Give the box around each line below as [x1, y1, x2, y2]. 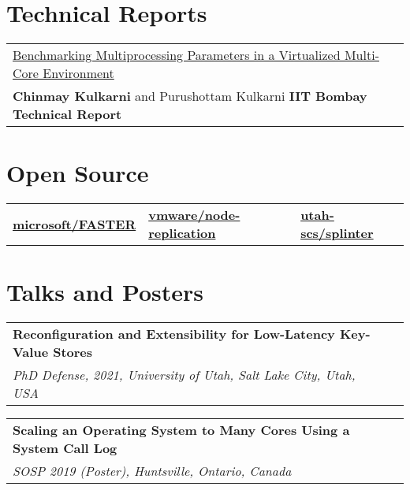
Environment [43, 64, 114, 83]
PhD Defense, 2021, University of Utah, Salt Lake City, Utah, [13, 366, 356, 384]
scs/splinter [300, 224, 374, 243]
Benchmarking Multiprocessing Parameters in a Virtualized [13, 46, 341, 65]
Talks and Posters [6, 276, 204, 308]
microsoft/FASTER [13, 214, 136, 233]
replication [148, 224, 216, 243]
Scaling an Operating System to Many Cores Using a [13, 421, 350, 440]
